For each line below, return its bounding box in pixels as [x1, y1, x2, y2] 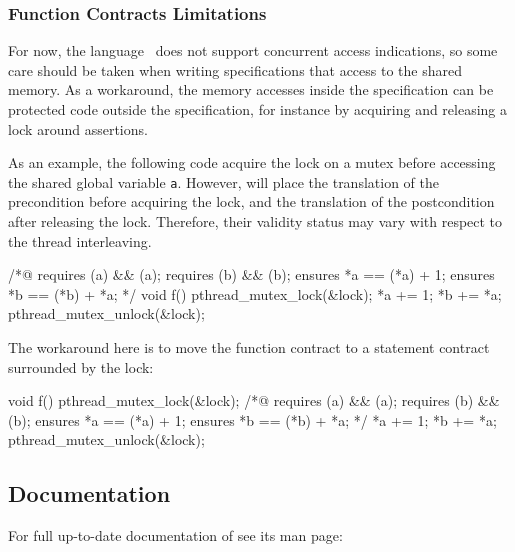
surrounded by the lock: [8, 356, 154, 377]
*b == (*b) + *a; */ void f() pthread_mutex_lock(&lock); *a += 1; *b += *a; [8, 283, 502, 304]
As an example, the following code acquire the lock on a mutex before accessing [8, 152, 496, 173]
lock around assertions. [8, 118, 148, 139]
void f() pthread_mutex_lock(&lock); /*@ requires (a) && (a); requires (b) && [8, 390, 500, 411]
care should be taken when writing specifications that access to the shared [8, 59, 462, 80]
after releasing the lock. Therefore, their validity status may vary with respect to [8, 211, 503, 232]
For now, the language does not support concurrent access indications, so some [8, 40, 498, 61]
